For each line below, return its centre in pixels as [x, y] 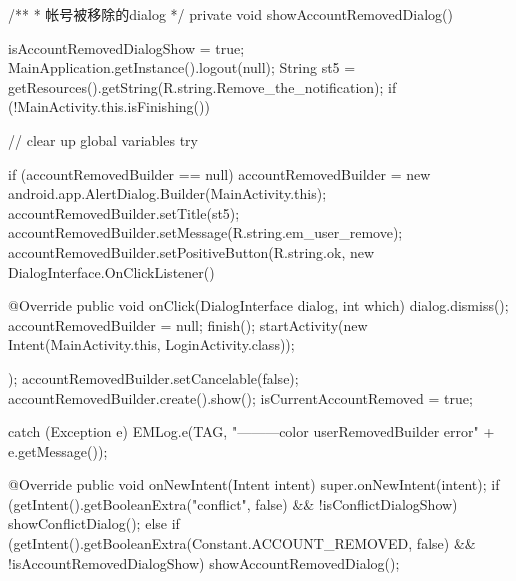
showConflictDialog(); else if [94, 523]
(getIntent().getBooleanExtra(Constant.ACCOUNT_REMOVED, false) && [242, 543]
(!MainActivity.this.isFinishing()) [109, 106]
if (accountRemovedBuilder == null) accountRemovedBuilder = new [219, 173]
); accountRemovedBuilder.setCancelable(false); [153, 377]
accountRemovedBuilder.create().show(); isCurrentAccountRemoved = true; [240, 397]
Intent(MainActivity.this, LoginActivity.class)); [151, 344]
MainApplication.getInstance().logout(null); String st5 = [182, 67]
